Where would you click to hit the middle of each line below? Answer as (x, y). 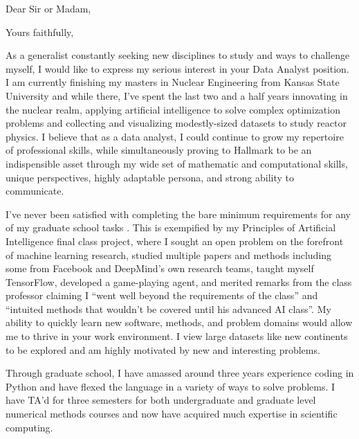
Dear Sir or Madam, (48, 8)
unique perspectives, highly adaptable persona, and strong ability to (150, 177)
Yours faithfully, (40, 32)
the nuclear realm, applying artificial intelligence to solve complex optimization (173, 109)
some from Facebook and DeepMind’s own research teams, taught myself (160, 268)
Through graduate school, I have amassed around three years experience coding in (180, 373)
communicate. (35, 191)
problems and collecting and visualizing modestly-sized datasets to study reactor (176, 123)
